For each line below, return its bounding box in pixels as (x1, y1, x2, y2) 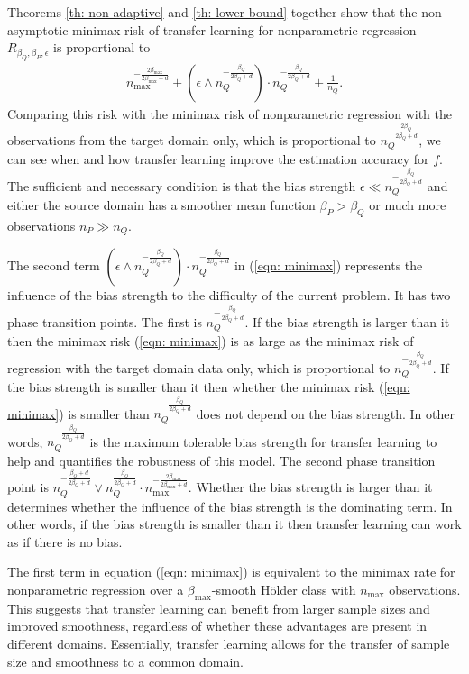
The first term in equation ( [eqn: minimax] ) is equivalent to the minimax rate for (7, 562, 455, 581)
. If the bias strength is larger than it (244, 312, 450, 331)
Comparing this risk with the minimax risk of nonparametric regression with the (7, 104, 453, 123)
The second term (7, 256, 100, 275)
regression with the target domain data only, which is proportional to (7, 358, 391, 377)
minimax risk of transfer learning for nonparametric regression (72, 20, 417, 39)
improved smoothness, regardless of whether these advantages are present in (7, 616, 428, 635)
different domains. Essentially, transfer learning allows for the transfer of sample (7, 634, 450, 652)
